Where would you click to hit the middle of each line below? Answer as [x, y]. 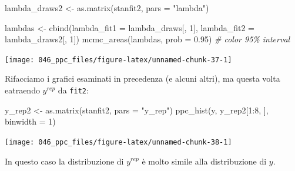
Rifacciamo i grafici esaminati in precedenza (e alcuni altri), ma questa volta [143, 78]
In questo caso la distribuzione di [64, 161]
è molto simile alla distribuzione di [204, 161]
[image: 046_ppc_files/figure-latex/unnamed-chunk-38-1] [118, 142]
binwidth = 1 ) [30, 121]
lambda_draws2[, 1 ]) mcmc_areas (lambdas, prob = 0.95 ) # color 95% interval [147, 39]
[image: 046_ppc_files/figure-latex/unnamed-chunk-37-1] [118, 60]
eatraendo [22, 90]
